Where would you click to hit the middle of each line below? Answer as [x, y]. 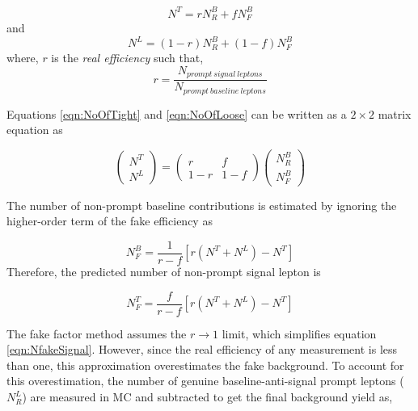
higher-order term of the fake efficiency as [110, 221]
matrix [395, 113]
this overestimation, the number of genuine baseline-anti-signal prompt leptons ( [205, 381]
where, [23, 58]
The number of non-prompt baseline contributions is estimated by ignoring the [202, 205]
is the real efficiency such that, [127, 58]
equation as [35, 130]
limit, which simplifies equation [299, 333]
